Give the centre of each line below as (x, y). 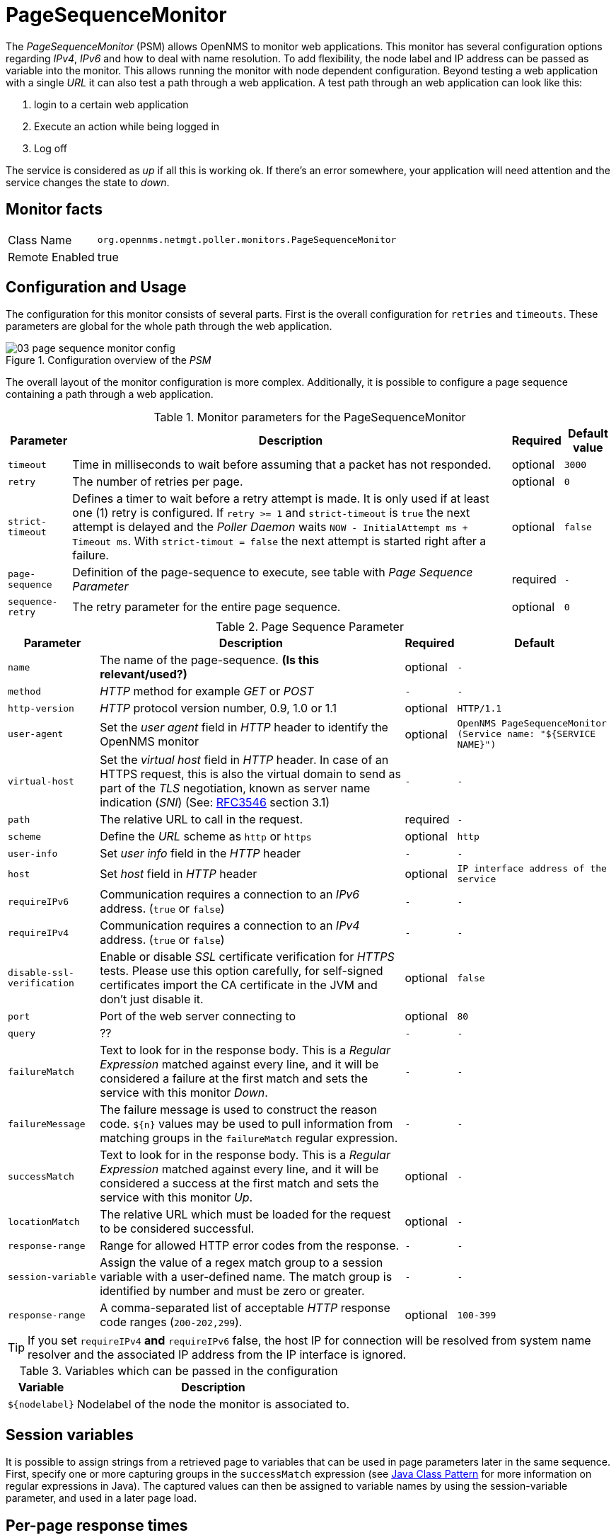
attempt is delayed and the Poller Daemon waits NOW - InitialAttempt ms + (270, 527)
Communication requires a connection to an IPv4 (230, 926)
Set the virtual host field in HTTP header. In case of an (244, 760)
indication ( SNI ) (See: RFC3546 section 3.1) (215, 803)
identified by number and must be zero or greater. (232, 1291)
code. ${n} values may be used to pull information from (246, 1124)
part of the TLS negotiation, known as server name (235, 788)
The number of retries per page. (158, 482)
